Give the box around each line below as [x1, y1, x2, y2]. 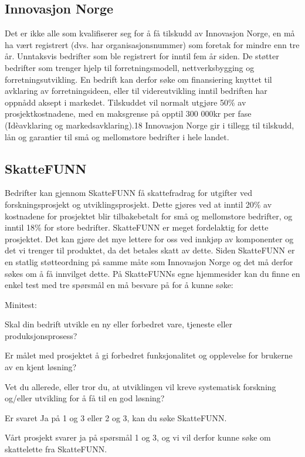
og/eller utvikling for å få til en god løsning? [5, 392, 165, 404]
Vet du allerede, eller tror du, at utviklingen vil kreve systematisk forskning [5, 380, 276, 392]
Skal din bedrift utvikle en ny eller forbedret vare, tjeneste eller [5, 318, 233, 330]
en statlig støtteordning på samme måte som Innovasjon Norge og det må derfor [5, 255, 293, 268]
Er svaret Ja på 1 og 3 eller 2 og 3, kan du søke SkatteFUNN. [5, 411, 227, 424]
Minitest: [5, 298, 37, 310]
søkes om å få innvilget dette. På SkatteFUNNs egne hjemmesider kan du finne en [5, 267, 300, 279]
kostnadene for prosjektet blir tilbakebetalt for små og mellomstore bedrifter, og [5, 209, 293, 222]
